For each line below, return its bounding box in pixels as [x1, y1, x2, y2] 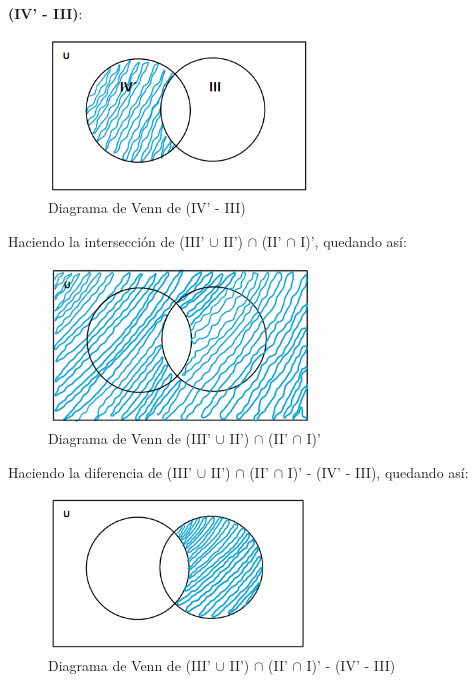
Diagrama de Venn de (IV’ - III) [48, 197, 246, 217]
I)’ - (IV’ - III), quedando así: [287, 461, 469, 482]
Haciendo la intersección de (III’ [8, 230, 205, 251]
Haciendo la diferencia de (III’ [8, 461, 192, 482]
